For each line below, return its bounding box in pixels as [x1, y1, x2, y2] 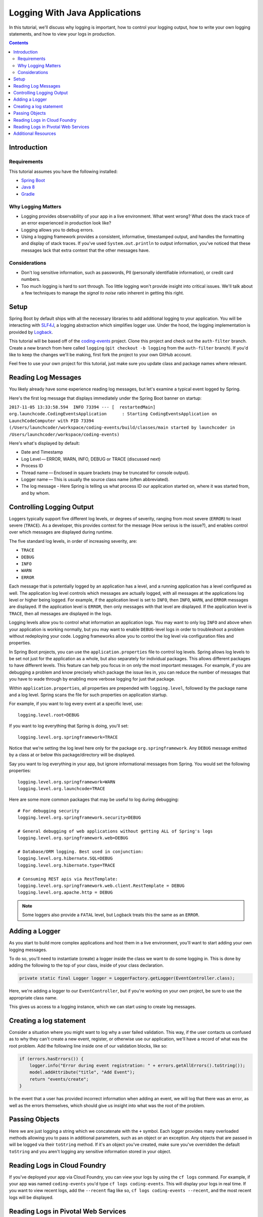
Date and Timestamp [21, 449, 63, 455]
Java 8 [21, 184, 35, 190]
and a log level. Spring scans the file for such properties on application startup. [9, 692, 168, 698]
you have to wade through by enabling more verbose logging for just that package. [9, 676, 175, 682]
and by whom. [21, 490, 50, 496]
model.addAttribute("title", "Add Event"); [29, 1069, 135, 1075]
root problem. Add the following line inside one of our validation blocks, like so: [9, 1043, 168, 1049]
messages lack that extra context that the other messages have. [21, 247, 150, 253]
